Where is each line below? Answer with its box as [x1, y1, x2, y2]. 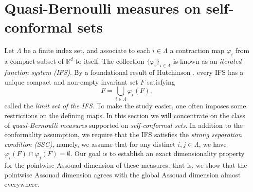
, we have [199, 139, 227, 149]
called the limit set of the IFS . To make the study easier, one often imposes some [4, 101, 246, 111]
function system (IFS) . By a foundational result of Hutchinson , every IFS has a [4, 67, 244, 77]
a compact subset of [4, 56, 64, 66]
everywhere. [4, 179, 40, 189]
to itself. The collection [75, 56, 145, 66]
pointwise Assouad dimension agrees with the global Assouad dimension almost [4, 169, 241, 179]
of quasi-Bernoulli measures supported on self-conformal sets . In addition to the [4, 120, 243, 130]
